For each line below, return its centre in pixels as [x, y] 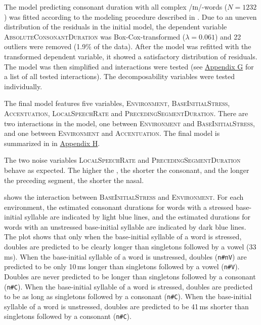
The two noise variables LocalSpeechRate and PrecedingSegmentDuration [122, 160]
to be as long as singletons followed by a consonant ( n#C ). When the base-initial [128, 296]
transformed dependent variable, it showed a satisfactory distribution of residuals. [131, 56]
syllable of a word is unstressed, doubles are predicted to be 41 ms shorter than [126, 306]
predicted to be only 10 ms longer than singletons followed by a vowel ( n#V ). [122, 266]
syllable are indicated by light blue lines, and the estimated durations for [137, 217]
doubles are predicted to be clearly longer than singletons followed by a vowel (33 [130, 247]
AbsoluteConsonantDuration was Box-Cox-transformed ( [95, 36]
